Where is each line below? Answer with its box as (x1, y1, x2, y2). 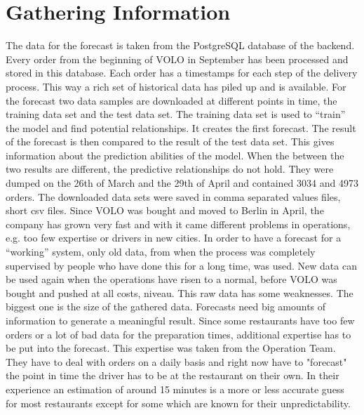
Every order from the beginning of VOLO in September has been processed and (6, 51, 349, 66)
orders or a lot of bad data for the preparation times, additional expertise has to (6, 327, 351, 341)
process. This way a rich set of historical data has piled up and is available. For (6, 79, 346, 93)
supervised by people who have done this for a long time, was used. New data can (6, 258, 357, 272)
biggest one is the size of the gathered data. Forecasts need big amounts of (6, 299, 326, 314)
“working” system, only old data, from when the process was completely (6, 244, 316, 259)
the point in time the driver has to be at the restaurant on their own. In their (6, 368, 339, 383)
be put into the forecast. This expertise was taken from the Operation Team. (6, 341, 336, 355)
